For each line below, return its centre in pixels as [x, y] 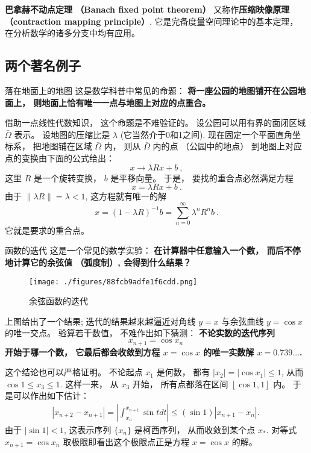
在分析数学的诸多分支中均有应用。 [72, 33]
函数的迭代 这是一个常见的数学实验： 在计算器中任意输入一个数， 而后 [144, 250]
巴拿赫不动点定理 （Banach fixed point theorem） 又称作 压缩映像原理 [147, 9]
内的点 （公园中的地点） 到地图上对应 [227, 146]
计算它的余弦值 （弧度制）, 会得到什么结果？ [102, 262]
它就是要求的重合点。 [47, 230]
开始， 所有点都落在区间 [180, 383]
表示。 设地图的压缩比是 [62, 134]
